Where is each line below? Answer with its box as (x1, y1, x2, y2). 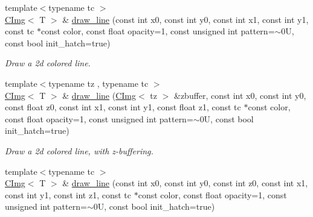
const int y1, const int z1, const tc (5, 188, 132, 201)
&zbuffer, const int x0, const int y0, (173, 89, 306, 101)
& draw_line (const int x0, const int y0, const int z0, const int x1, (62, 177, 308, 189)
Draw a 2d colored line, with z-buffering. (5, 144, 153, 157)
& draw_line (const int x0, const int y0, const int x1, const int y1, (62, 13, 309, 25)
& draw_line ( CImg (62, 89, 137, 101)
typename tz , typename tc (48, 77, 149, 89)
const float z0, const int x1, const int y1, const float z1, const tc (5, 101, 241, 113)
